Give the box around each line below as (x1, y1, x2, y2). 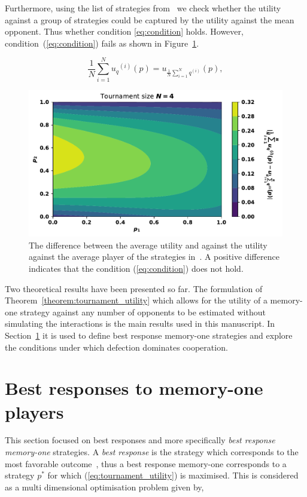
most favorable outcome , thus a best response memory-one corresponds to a (5, 457, 287, 470)
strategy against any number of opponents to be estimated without (20, 305, 266, 318)
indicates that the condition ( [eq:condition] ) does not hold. (29, 262, 244, 274)
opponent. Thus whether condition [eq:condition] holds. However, (5, 25, 244, 38)
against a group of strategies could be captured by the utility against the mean (5, 13, 294, 26)
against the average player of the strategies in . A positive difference (29, 250, 279, 263)
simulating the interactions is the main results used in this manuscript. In (5, 317, 275, 330)
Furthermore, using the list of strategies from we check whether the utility (5, 2, 281, 14)
